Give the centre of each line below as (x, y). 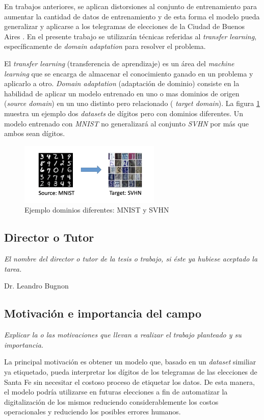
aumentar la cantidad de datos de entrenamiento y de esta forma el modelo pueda (132, 16)
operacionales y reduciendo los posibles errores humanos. (93, 412)
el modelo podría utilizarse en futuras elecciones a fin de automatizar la (116, 392)
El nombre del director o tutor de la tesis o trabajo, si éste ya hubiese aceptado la (131, 259)
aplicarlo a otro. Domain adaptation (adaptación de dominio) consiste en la (122, 83)
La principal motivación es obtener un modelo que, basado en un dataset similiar (130, 362)
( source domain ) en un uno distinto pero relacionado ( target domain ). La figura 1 (132, 103)
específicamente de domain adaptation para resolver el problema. (105, 46)
